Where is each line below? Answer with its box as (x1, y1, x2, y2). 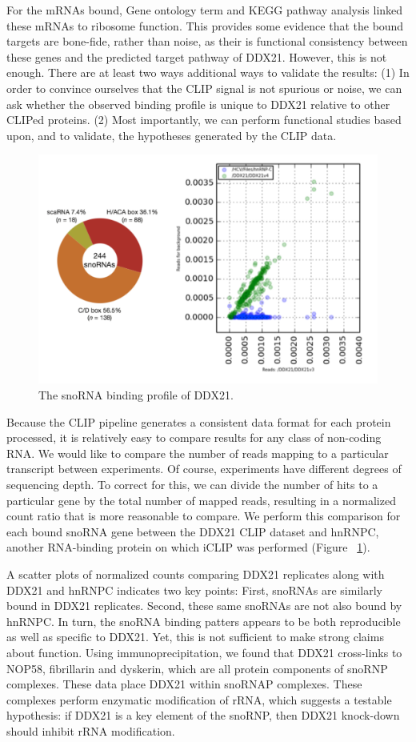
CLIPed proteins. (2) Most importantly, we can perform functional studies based (6, 111, 402, 128)
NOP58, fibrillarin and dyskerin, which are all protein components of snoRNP (6, 660, 388, 676)
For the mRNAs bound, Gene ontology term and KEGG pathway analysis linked (6, 2, 403, 18)
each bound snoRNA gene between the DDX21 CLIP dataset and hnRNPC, (6, 523, 379, 539)
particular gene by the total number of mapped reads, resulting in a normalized (6, 491, 396, 508)
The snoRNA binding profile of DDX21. (38, 387, 234, 403)
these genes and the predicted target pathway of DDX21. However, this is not (6, 48, 387, 65)
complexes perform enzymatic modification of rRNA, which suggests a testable (6, 691, 392, 708)
